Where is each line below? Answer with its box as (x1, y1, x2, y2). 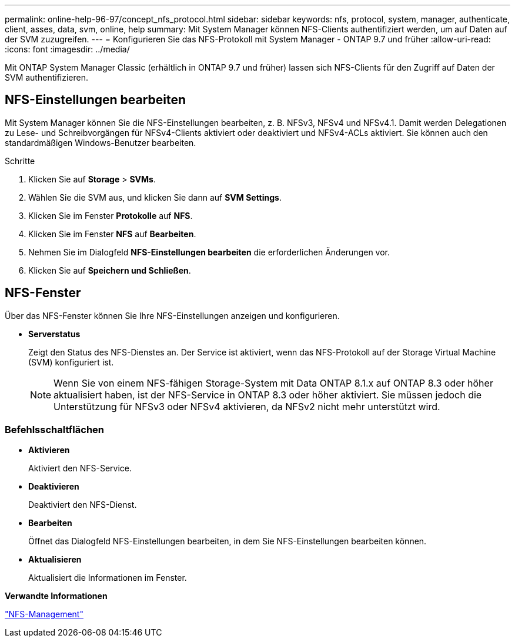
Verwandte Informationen (5, 591, 108, 601)
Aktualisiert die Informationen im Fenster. (28, 573, 187, 583)
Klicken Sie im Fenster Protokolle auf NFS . (28, 210, 193, 221)
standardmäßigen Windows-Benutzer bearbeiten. (5, 137, 196, 148)
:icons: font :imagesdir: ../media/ (5, 44, 130, 54)
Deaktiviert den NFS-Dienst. (28, 500, 137, 510)
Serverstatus (28, 328, 81, 339)
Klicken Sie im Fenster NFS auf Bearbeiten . (28, 228, 196, 239)
